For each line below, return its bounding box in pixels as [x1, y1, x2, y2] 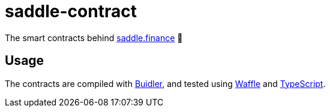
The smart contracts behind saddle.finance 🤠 [5, 32, 183, 43]
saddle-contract [5, 1, 137, 21]
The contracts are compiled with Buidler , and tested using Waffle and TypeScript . [5, 78, 326, 89]
